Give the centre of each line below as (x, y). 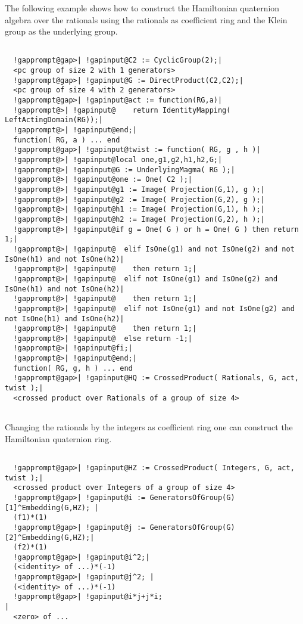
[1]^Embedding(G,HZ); (48, 507)
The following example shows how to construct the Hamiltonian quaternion (142, 8)
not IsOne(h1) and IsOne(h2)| (65, 319)
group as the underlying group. (61, 31)
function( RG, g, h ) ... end (73, 368)
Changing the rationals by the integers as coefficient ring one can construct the (149, 427)
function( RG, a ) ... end (67, 140)
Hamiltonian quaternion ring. (58, 438)
